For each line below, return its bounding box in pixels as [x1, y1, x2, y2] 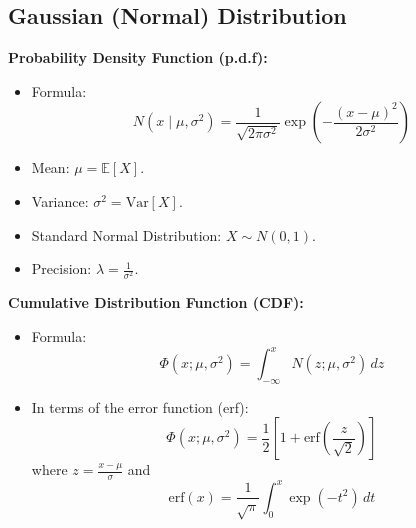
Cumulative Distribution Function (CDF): [8, 292, 304, 313]
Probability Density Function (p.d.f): [8, 47, 268, 68]
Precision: [31, 258, 92, 279]
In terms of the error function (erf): [31, 396, 249, 417]
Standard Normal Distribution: [31, 224, 222, 245]
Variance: [31, 190, 89, 211]
